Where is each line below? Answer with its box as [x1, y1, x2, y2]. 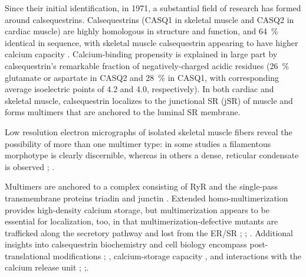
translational [5, 249, 51, 262]
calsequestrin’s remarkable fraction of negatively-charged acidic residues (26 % [5, 59, 289, 71]
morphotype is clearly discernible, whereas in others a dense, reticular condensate [5, 149, 299, 161]
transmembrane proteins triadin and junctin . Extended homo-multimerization [5, 191, 288, 204]
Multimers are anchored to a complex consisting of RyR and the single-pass [5, 180, 278, 193]
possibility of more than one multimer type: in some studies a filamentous [5, 137, 271, 149]
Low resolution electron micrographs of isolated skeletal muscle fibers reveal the [5, 125, 292, 138]
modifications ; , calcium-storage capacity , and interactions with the [52, 249, 301, 262]
